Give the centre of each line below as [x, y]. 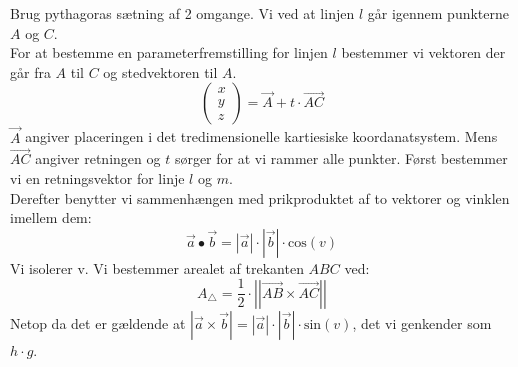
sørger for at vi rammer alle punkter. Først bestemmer [341, 158]
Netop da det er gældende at [98, 322]
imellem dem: [51, 217]
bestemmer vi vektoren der [423, 52]
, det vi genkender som [422, 322]
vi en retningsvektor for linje [97, 178]
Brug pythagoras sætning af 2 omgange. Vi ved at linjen [182, 13]
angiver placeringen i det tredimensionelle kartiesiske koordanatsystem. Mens [261, 136]
